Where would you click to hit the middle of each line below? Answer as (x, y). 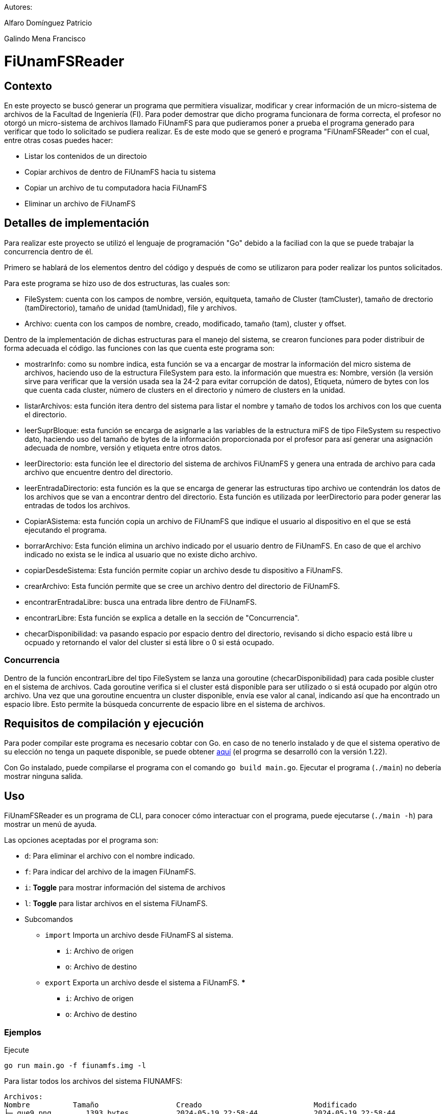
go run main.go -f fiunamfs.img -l (75, 1065)
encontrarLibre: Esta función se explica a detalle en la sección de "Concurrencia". (162, 618)
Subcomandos (49, 919)
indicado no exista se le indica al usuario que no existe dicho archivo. (141, 554)
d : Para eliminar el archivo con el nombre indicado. (110, 856)
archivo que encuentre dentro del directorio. (99, 472)
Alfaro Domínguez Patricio (48, 23)
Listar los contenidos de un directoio (86, 156)
